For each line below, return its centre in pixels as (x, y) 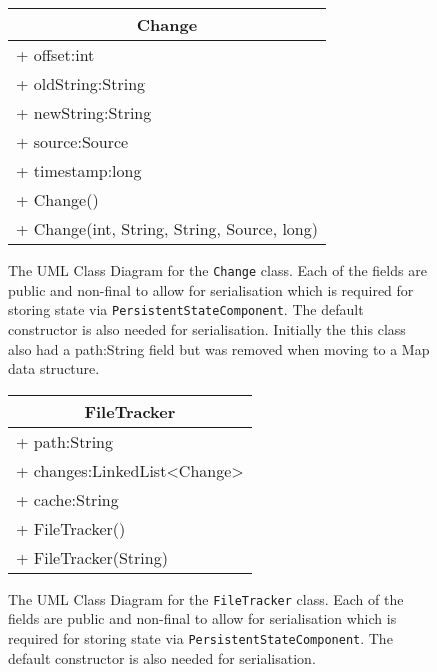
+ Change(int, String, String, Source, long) (167, 228)
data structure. (54, 368)
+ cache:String (67, 499)
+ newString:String (84, 112)
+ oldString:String (81, 83)
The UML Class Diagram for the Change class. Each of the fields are (217, 270)
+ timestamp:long (79, 170)
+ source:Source (72, 141)
